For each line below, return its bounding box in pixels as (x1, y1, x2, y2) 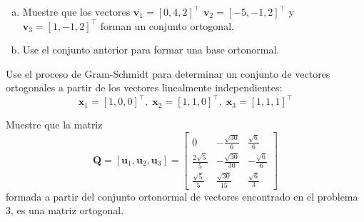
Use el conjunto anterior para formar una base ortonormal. (22, 42, 280, 57)
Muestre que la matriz (6, 117, 103, 132)
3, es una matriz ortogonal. (6, 203, 124, 218)
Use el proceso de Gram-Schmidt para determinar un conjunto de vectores (6, 66, 330, 81)
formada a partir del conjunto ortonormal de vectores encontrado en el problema (6, 188, 358, 203)
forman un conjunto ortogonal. (100, 18, 234, 33)
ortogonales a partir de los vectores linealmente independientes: (6, 80, 283, 95)
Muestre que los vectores (22, 4, 131, 19)
